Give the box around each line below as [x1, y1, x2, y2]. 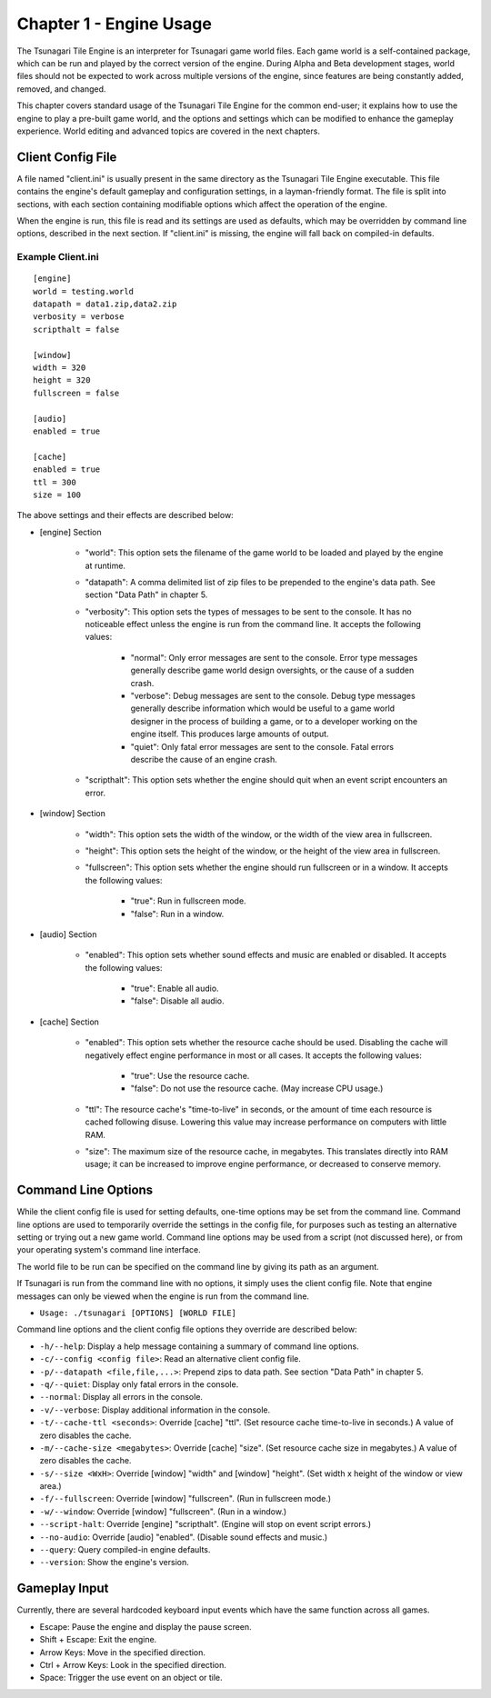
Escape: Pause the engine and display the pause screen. [39, 1621, 252, 1632]
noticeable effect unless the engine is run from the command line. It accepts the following [85, 619, 422, 630]
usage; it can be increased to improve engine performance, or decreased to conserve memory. [85, 1159, 441, 1170]
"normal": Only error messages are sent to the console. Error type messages [130, 652, 418, 663]
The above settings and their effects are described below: [16, 510, 234, 521]
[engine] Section [39, 526, 102, 537]
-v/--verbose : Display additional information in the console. [39, 1404, 271, 1415]
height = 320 [33, 375, 91, 385]
